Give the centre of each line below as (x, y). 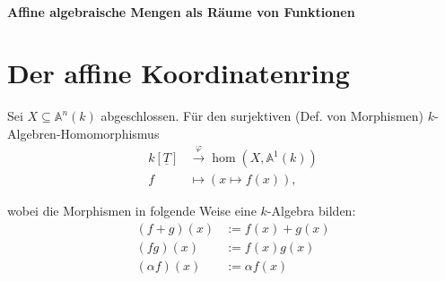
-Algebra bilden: (311, 211)
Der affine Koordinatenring (179, 73)
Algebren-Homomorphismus (83, 133)
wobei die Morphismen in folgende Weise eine (132, 211)
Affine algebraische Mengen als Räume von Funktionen (181, 11)
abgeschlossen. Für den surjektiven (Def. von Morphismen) (262, 116)
